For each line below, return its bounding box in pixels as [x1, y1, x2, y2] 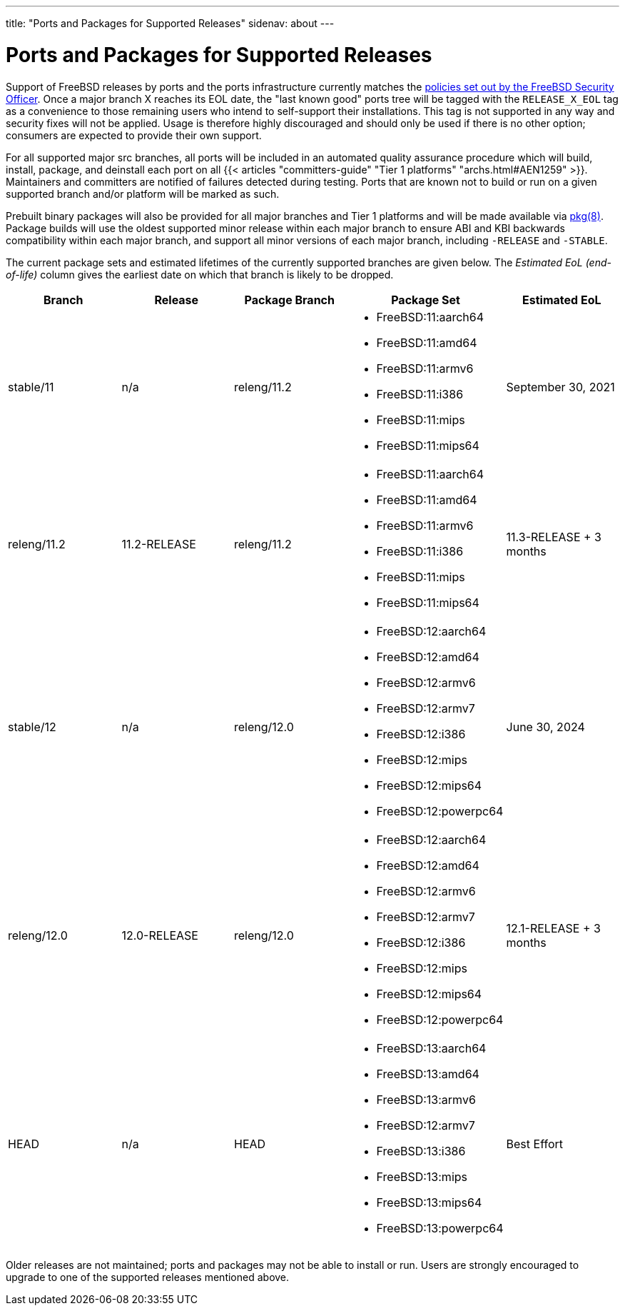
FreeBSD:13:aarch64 [376, 1040, 487, 1055]
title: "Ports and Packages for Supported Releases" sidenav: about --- [6, 17, 335, 29]
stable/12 [8, 719, 56, 734]
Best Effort [506, 1136, 564, 1151]
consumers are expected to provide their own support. [6, 129, 262, 141]
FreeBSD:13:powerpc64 [376, 1220, 504, 1235]
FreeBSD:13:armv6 [376, 1092, 476, 1107]
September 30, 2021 [506, 379, 615, 394]
